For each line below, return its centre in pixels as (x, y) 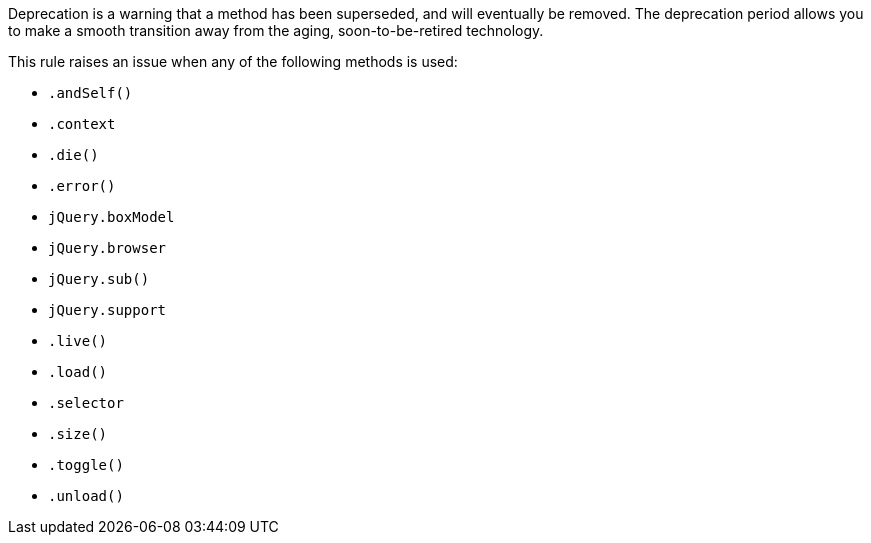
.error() (82, 186)
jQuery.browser (107, 248)
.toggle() (86, 465)
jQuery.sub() (99, 279)
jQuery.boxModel (111, 217)
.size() (78, 434)
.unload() (86, 496)
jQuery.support (107, 310)
